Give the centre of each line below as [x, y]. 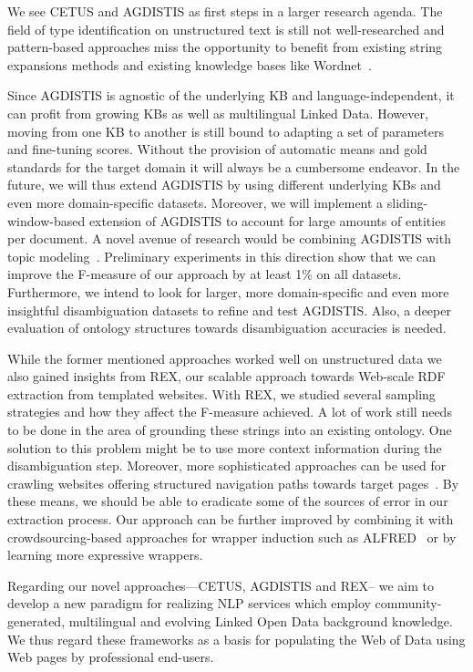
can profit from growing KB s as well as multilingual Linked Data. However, [218, 113]
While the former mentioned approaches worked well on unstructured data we [225, 358]
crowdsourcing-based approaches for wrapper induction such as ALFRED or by [232, 537]
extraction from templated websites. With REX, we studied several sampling [221, 393]
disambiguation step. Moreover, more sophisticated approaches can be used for [227, 465]
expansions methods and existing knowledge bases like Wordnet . [190, 64]
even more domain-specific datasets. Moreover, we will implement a [195, 202]
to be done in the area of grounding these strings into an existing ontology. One [230, 430]
